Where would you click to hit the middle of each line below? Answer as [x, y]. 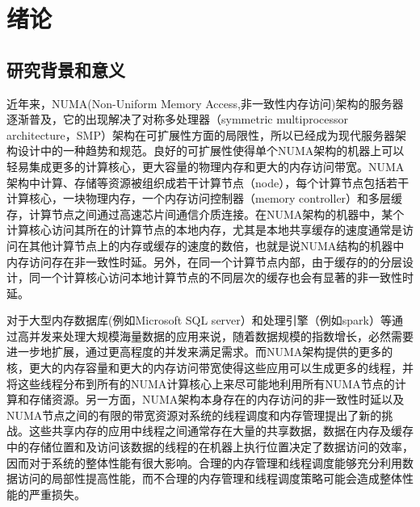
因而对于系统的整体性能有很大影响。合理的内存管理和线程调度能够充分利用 [204, 462]
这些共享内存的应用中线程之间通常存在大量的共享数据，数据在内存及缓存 [221, 431]
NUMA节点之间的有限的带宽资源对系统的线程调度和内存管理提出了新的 [194, 415]
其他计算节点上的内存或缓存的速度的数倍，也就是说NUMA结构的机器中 [216, 245]
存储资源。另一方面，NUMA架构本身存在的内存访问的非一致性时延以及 [216, 399]
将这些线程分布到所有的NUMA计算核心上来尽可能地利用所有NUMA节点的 [201, 383]
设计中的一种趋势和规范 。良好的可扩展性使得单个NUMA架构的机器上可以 [211, 151]
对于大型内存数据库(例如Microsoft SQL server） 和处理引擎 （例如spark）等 [199, 320]
